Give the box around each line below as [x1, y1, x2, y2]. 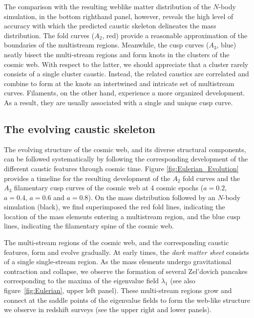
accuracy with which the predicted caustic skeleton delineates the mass [4, 21, 216, 31]
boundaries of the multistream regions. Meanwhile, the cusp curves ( [4, 40, 209, 50]
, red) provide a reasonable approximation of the [102, 30, 248, 40]
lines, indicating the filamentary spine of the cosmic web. [4, 221, 174, 231]
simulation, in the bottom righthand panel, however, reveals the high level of [4, 11, 233, 21]
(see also [170, 275, 195, 286]
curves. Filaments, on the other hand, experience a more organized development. [4, 88, 245, 98]
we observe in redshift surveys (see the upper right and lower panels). [4, 304, 212, 315]
